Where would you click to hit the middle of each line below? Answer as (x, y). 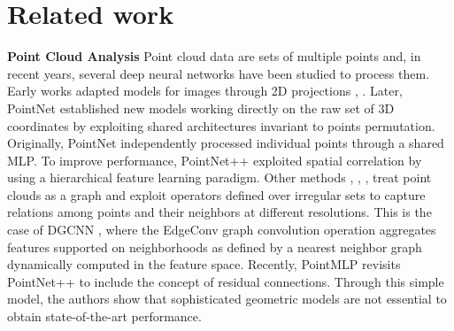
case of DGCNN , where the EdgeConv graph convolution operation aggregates (222, 230)
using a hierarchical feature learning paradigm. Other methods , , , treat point (219, 177)
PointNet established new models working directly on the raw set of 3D (201, 108)
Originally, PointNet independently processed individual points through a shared (226, 143)
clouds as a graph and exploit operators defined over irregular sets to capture (216, 194)
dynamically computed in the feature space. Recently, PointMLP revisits (204, 264)
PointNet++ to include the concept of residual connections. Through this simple (226, 281)
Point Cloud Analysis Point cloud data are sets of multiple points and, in (214, 56)
